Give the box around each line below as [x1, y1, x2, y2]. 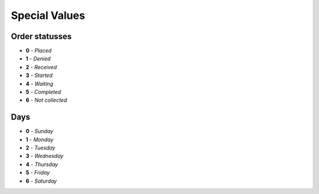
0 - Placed [25, 47, 52, 54]
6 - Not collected [25, 96, 67, 104]
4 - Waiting [25, 80, 53, 87]
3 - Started [25, 72, 53, 79]
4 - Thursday [25, 160, 58, 168]
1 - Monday [25, 136, 54, 143]
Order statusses [11, 31, 72, 41]
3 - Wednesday [25, 153, 64, 160]
